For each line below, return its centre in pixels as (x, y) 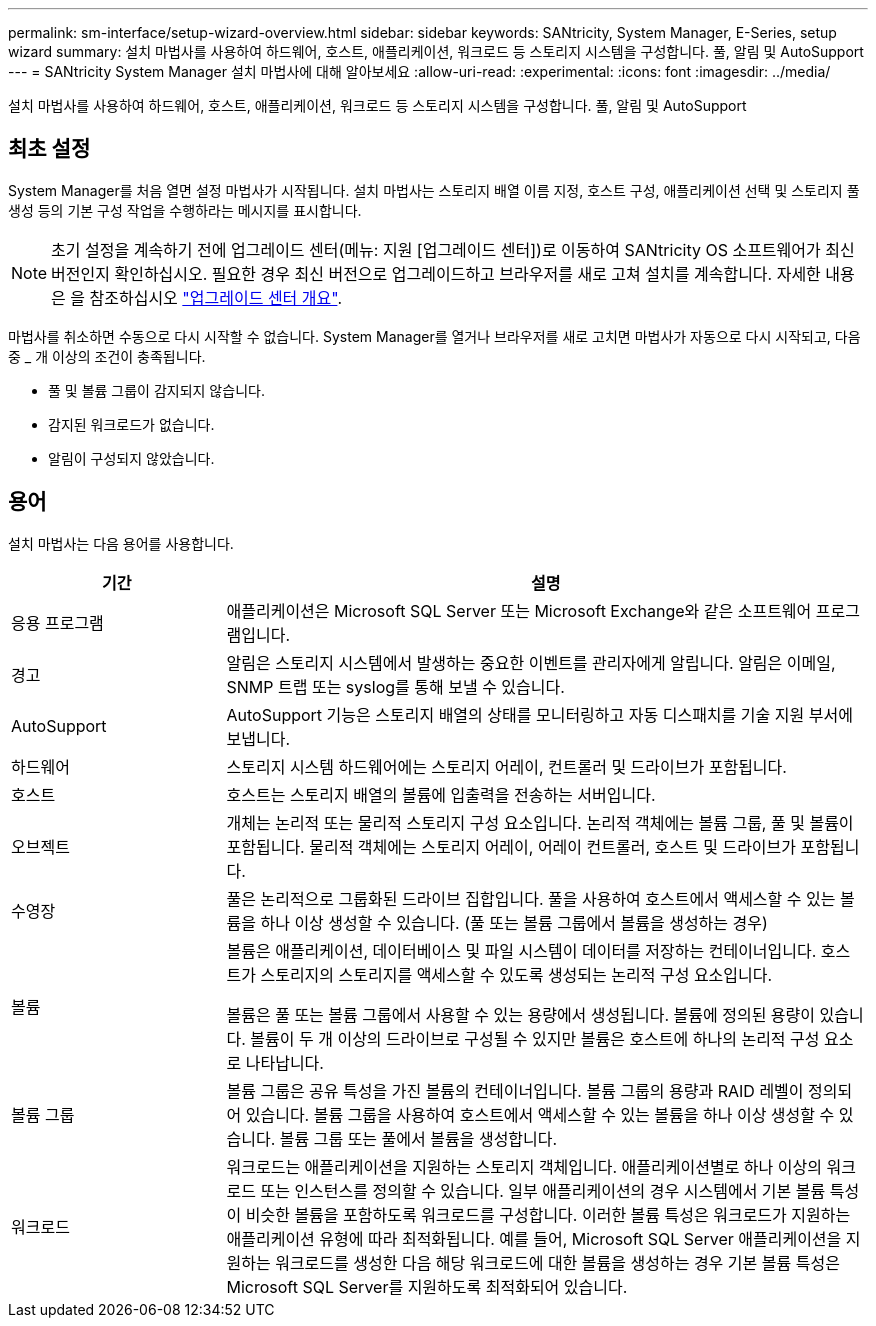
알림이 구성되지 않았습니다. (131, 458)
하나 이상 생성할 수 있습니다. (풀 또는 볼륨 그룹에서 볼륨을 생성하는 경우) (514, 922)
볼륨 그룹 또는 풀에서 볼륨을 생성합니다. (418, 1138)
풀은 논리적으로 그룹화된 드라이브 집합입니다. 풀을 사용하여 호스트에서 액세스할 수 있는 (531, 898)
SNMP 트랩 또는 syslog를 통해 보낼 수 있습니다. (395, 686)
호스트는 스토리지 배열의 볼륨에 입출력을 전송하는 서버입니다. (441, 794)
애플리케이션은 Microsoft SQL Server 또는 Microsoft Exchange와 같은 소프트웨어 (519, 610)
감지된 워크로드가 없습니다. (131, 424)
